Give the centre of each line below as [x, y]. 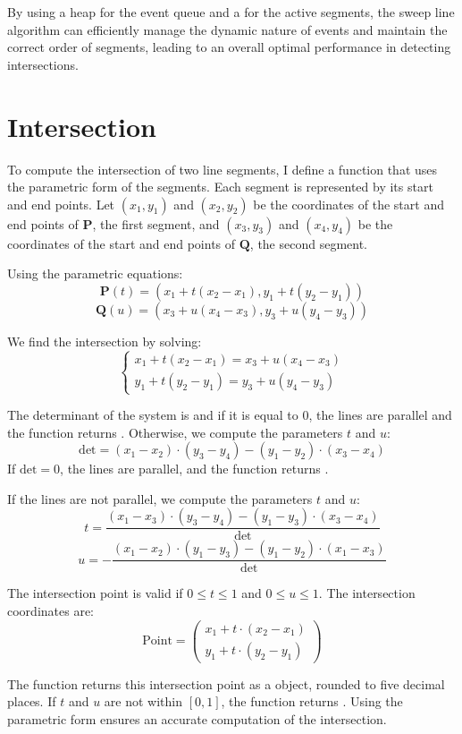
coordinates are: [50, 611]
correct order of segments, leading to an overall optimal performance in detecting [229, 47]
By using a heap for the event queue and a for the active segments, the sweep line [231, 12]
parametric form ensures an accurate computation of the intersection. [197, 718]
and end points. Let [61, 204]
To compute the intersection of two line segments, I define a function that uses [223, 169]
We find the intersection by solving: [105, 341]
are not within [143, 701]
